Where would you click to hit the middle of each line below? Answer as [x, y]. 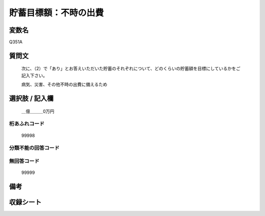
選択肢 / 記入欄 [31, 99]
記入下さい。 [34, 75]
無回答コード [24, 161]
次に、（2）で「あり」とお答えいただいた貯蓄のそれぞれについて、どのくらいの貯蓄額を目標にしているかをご [131, 69]
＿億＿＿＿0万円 [38, 111]
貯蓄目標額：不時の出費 [56, 13]
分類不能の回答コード [34, 148]
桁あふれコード [27, 124]
